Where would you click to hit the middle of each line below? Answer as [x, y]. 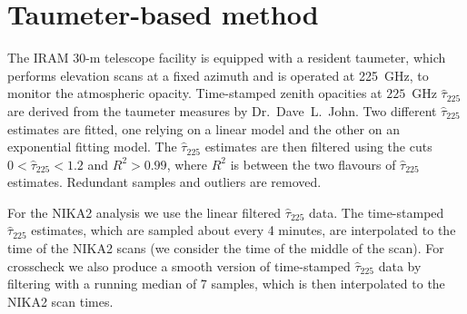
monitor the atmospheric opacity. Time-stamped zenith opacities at [195, 93]
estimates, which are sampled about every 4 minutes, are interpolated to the [243, 230]
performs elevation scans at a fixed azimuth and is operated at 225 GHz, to [218, 75]
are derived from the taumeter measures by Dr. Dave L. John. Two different [222, 110]
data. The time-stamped [377, 212]
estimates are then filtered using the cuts [318, 147]
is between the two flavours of [313, 164]
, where [187, 164]
